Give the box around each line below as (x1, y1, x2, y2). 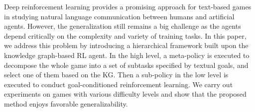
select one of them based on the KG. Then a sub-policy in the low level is (4, 69, 229, 80)
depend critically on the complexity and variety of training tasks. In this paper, (4, 30, 247, 41)
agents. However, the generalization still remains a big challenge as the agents (4, 21, 241, 31)
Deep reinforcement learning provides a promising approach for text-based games (4, 1, 252, 11)
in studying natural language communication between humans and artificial (4, 11, 235, 21)
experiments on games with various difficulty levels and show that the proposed (4, 89, 247, 99)
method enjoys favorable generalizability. (4, 98, 128, 109)
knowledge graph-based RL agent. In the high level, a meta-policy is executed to (4, 50, 250, 60)
